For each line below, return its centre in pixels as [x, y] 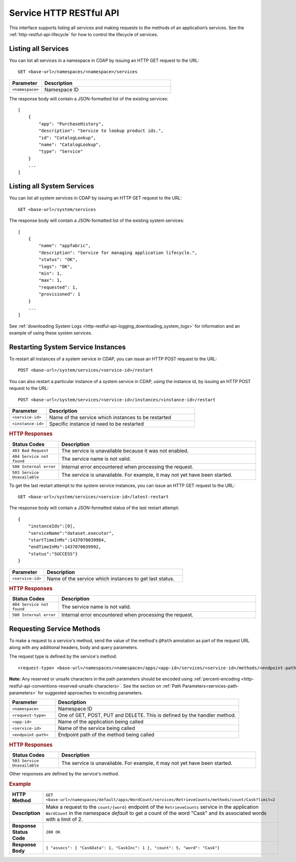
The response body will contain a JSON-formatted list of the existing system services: [97, 220]
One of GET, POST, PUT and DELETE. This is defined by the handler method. [147, 715]
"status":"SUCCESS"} [53, 554]
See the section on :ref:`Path [152, 686]
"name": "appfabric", [65, 246]
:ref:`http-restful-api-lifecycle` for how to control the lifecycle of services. [84, 34]
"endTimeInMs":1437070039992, [64, 547]
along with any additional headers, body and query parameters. [74, 647]
